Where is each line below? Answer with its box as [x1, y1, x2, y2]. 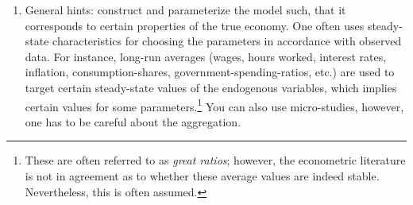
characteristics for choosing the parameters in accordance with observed [52, 33, 402, 49]
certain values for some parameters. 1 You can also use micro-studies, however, [25, 95, 404, 114]
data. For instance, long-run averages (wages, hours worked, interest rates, [25, 48, 387, 64]
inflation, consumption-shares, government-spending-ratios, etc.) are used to [25, 64, 395, 80]
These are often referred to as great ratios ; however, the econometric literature [25, 152, 406, 168]
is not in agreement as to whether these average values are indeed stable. [25, 168, 380, 184]
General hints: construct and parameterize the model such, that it [25, 2, 346, 17]
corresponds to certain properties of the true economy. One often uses [25, 17, 365, 33]
